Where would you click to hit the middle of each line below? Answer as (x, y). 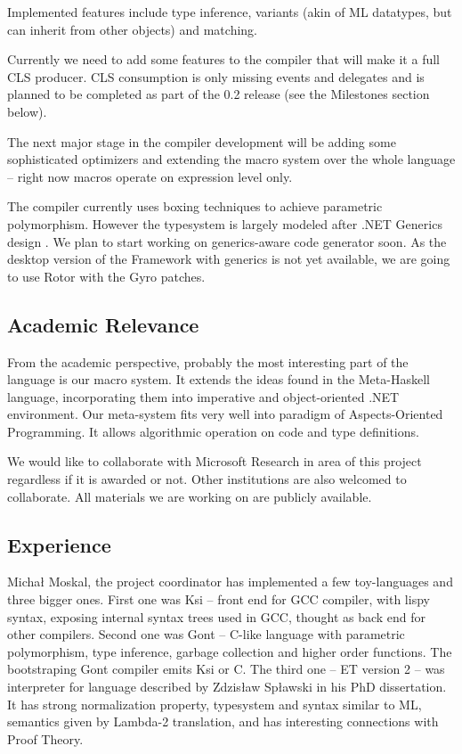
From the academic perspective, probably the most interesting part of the (208, 361)
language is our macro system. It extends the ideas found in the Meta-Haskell (219, 379)
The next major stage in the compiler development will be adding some (202, 141)
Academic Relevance (103, 324)
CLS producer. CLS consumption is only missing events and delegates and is (216, 76)
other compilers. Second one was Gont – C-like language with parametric (206, 634)
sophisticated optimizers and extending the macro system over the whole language (231, 159)
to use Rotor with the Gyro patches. (106, 276)
